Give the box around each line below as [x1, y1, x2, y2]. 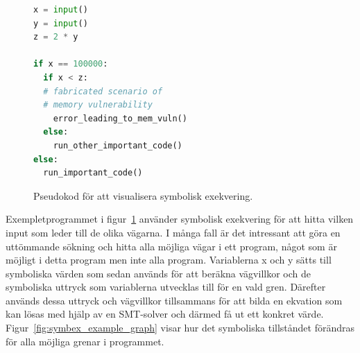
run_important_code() [43, 168, 143, 178]
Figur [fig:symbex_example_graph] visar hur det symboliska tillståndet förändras [6, 320, 355, 335]
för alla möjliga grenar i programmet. [6, 334, 164, 348]
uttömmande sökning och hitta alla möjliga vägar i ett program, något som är [6, 239, 337, 253]
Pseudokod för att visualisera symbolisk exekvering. [33, 188, 253, 203]
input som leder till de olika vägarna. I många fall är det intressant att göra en [6, 225, 341, 239]
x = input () [33, 5, 88, 15]
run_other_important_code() [53, 140, 182, 150]
